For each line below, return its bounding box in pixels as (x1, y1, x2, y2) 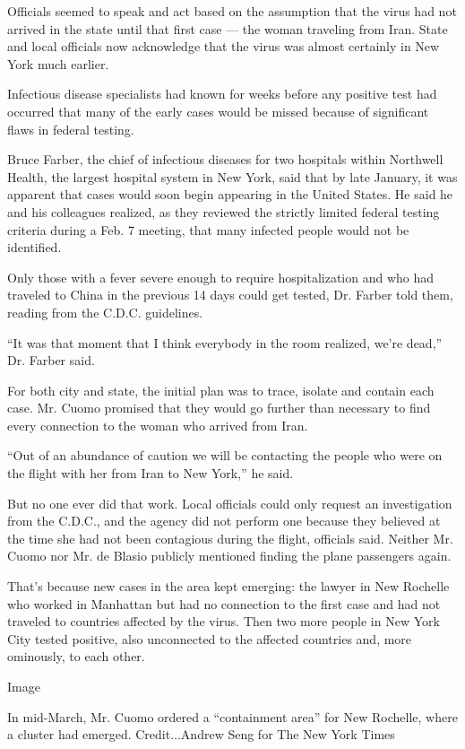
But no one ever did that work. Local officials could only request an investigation (7, 493, 452, 512)
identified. (7, 238, 62, 257)
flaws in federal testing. (7, 119, 134, 138)
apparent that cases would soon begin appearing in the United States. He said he (7, 185, 453, 204)
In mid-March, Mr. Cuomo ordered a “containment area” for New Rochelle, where (7, 707, 458, 726)
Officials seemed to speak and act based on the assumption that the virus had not (7, 2, 457, 20)
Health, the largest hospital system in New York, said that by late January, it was (7, 167, 458, 186)
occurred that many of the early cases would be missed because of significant (7, 101, 429, 120)
